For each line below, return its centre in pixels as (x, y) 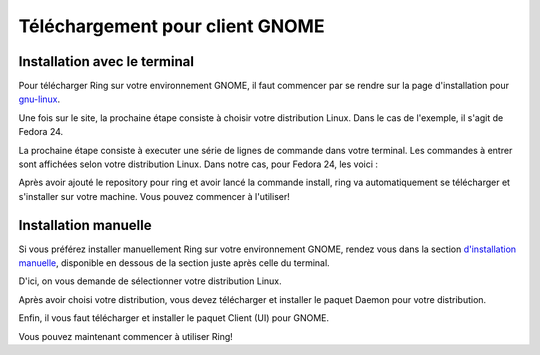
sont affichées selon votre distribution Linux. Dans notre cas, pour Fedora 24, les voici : (198, 164)
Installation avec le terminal (106, 61)
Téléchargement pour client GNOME (171, 26)
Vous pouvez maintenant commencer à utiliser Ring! (126, 336)
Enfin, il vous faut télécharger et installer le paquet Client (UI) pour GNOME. (174, 318)
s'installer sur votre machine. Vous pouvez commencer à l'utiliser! (154, 196)
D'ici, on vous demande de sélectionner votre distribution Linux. (150, 281)
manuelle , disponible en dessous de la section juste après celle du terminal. (174, 263)
